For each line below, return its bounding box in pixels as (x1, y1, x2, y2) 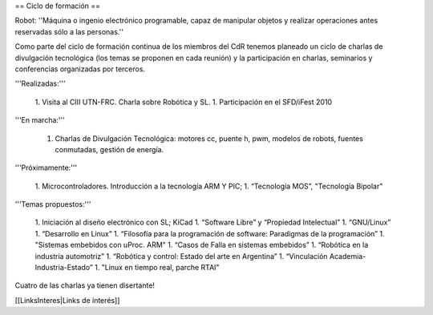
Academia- (329, 251, 366, 260)
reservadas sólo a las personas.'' (14, 26, 124, 36)
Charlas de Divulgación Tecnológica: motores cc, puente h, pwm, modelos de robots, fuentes (55, 133, 364, 143)
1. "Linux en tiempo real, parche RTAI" (94, 263, 220, 273)
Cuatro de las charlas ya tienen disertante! (14, 281, 156, 290)
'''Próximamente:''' (14, 163, 78, 172)
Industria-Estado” (34, 263, 94, 273)
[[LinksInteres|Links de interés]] (14, 295, 120, 305)
